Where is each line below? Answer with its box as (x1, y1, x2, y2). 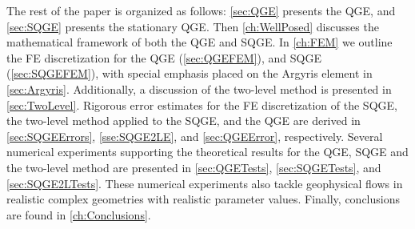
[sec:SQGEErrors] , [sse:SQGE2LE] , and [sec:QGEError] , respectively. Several (6, 127, 383, 144)
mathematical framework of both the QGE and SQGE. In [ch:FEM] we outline (6, 34, 393, 50)
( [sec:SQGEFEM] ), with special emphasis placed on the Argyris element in (6, 65, 373, 82)
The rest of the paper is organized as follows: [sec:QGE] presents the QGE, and (6, 2, 396, 18)
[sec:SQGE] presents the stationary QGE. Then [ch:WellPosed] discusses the (6, 18, 379, 34)
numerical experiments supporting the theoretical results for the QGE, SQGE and (6, 143, 409, 160)
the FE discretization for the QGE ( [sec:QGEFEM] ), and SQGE (6, 49, 321, 66)
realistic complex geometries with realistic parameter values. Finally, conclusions (6, 191, 400, 207)
